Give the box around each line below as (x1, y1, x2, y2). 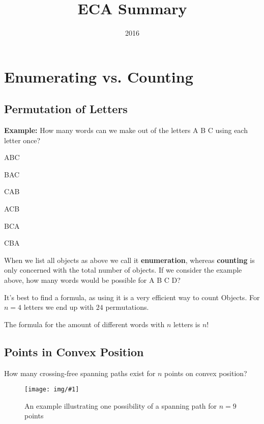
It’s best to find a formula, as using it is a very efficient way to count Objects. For (4, 291, 260, 302)
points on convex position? (164, 367, 247, 378)
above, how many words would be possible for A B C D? (4, 275, 181, 285)
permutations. (105, 302, 149, 312)
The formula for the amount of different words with (4, 319, 165, 329)
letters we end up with (23, 302, 94, 312)
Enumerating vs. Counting (4, 66, 193, 87)
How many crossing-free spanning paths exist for (4, 367, 156, 378)
